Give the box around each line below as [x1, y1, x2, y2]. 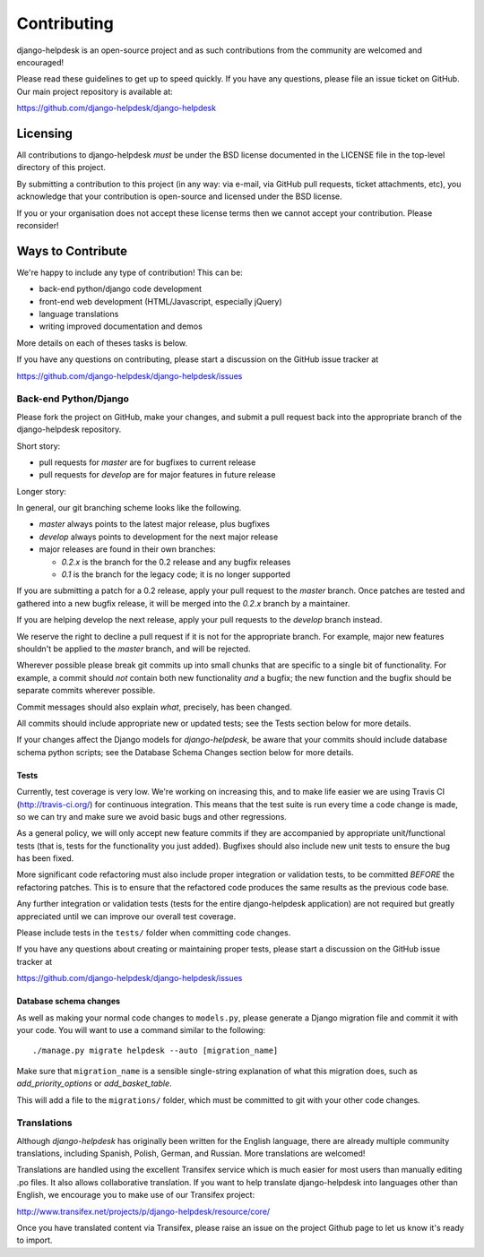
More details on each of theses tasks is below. [16, 337, 188, 349]
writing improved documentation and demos [39, 321, 203, 331]
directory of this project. [16, 162, 107, 173]
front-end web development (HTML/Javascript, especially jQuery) [39, 296, 282, 306]
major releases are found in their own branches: [39, 544, 216, 555]
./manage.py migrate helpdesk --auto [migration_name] [32, 1046, 279, 1056]
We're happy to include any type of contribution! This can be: [16, 267, 244, 278]
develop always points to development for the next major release [39, 531, 279, 542]
